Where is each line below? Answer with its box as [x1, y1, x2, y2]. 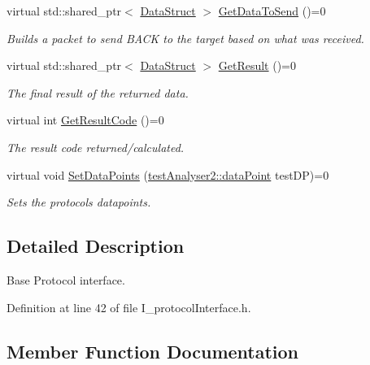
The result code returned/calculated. [7, 138, 185, 155]
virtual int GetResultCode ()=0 [7, 111, 164, 128]
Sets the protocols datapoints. [7, 193, 151, 211]
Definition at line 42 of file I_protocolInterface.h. [7, 298, 251, 315]
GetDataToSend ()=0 [218, 2, 326, 19]
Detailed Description [7, 233, 185, 259]
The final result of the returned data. [7, 84, 189, 101]
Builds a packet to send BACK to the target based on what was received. [7, 29, 364, 46]
